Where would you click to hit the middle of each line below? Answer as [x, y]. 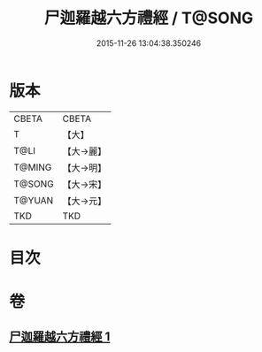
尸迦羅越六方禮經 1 [60, 337]
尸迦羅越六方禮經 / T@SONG [149, 18]
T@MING [33, 167]
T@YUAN [34, 200]
